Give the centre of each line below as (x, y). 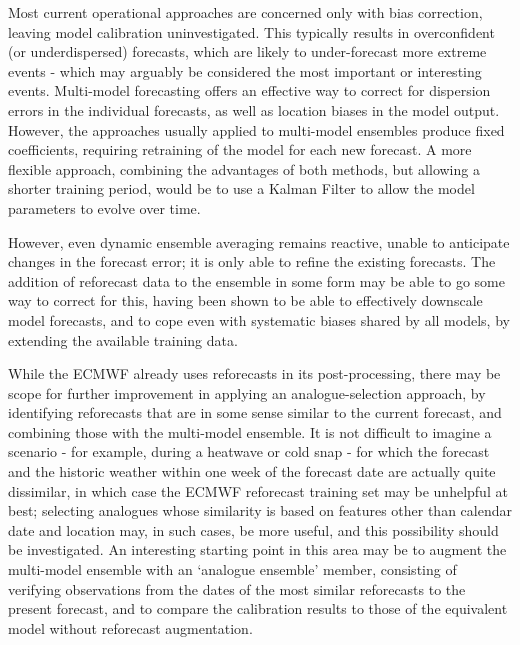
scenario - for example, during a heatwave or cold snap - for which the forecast (249, 451)
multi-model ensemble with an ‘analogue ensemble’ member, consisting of (232, 569)
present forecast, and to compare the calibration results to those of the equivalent (258, 608)
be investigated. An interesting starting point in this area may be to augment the (257, 549)
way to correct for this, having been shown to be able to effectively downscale (245, 300)
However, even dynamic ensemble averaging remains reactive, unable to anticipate (259, 241)
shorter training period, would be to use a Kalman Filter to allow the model (241, 188)
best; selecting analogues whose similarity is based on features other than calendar (260, 510)
